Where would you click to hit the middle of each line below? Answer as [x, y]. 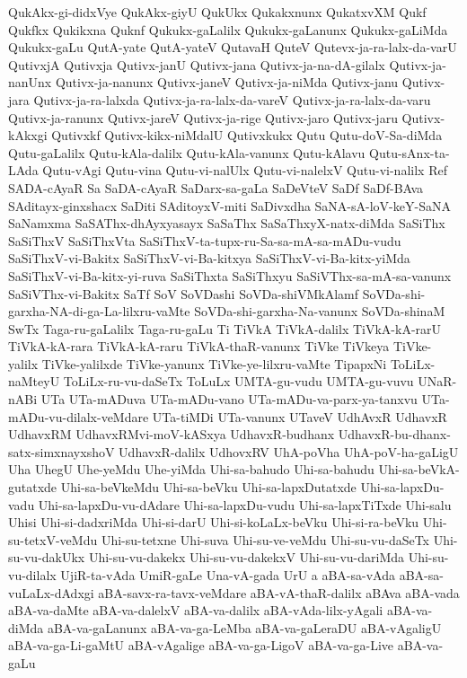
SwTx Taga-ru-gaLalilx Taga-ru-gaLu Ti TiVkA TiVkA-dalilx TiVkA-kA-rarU [225, 328]
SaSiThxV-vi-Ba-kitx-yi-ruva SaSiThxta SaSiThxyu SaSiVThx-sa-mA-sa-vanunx [230, 275]
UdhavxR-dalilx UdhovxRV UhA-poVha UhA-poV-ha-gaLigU [289, 451]
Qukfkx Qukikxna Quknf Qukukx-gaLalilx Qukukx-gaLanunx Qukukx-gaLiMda [228, 29]
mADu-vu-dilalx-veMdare [79, 416]
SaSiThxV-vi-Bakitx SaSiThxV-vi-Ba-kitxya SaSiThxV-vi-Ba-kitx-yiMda [209, 258]
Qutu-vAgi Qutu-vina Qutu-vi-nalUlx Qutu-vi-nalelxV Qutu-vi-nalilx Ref [245, 170]
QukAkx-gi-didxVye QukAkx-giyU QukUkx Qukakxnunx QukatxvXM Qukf [217, 12]
